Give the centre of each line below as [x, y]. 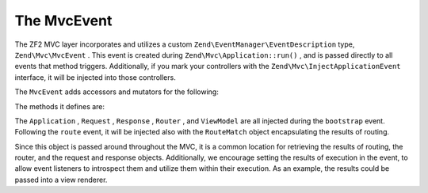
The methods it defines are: [60, 106]
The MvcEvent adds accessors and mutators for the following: [117, 92]
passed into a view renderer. [61, 180]
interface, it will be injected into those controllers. [95, 77]
